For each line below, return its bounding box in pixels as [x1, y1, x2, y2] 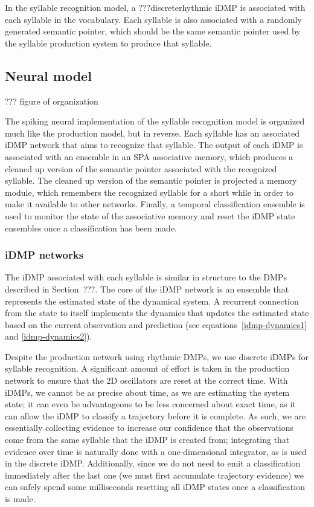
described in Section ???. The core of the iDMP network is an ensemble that [5, 282, 289, 295]
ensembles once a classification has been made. [5, 221, 177, 234]
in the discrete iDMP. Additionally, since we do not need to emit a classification [5, 457, 301, 470]
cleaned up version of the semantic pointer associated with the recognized [5, 162, 277, 175]
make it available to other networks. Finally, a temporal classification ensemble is [5, 198, 305, 210]
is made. [5, 492, 36, 505]
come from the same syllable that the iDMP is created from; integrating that [5, 433, 290, 446]
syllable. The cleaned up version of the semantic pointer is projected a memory [5, 174, 297, 187]
